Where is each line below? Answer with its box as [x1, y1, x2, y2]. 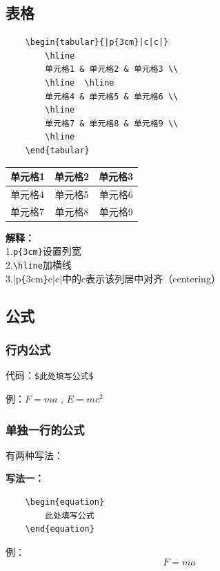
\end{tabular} [25, 145, 90, 155]
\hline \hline [45, 77, 114, 88]
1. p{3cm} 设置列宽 [6, 244, 81, 258]
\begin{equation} [25, 497, 105, 507]
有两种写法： [6, 447, 63, 462]
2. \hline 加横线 [6, 258, 72, 272]
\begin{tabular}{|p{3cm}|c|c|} [25, 37, 169, 48]
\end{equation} [25, 524, 94, 534]
